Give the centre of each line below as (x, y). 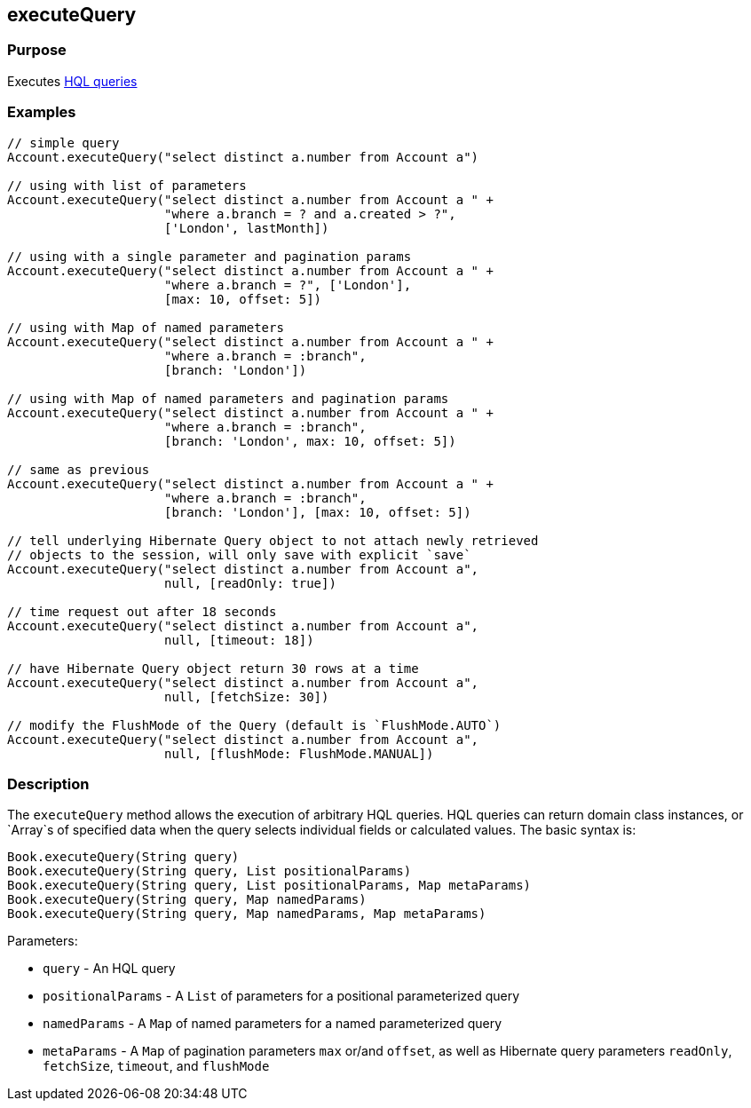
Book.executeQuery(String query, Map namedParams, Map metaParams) (247, 914)
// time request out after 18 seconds (142, 611)
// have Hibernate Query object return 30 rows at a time (213, 668)
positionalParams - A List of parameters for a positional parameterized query (281, 996)
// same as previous (79, 469)
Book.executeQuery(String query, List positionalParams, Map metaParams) (269, 886)
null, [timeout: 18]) (239, 640)
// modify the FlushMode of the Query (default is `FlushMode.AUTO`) (254, 725)
